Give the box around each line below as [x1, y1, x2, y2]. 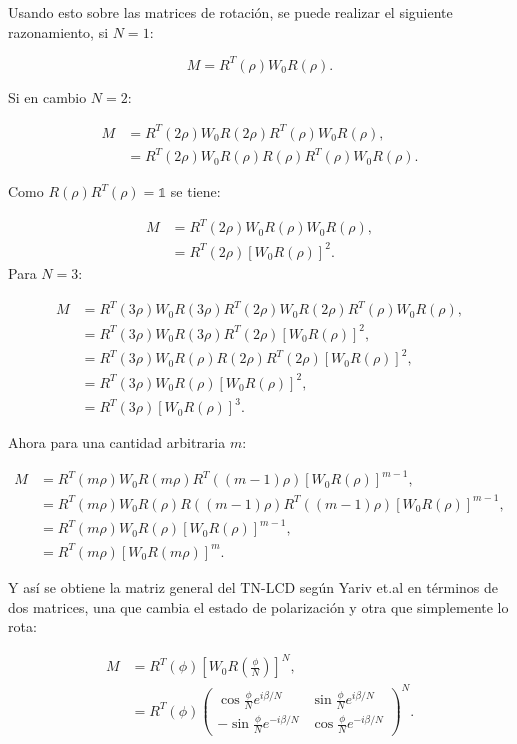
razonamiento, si [8, 21, 109, 42]
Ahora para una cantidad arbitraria [8, 432, 226, 453]
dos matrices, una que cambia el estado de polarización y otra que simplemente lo [8, 596, 509, 617]
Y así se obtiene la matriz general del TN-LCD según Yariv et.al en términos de [8, 576, 499, 597]
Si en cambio [8, 86, 87, 107]
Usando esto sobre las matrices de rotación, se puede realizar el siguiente [8, 2, 453, 22]
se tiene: [170, 181, 221, 202]
